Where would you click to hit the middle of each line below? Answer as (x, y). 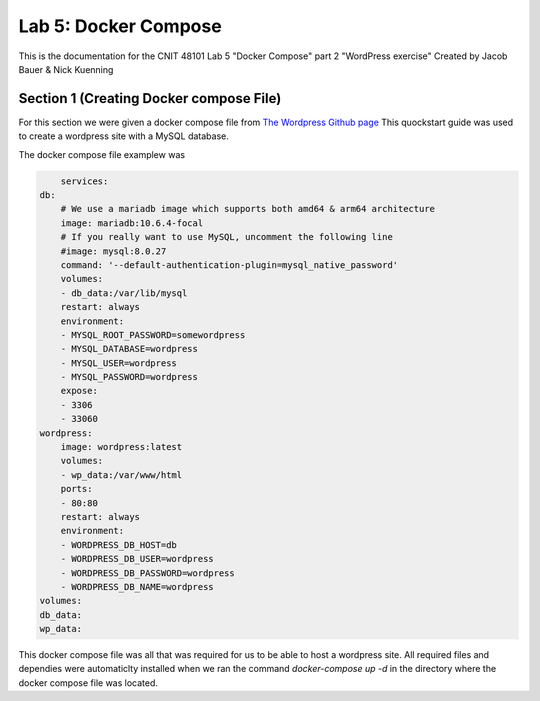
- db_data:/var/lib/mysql (124, 293)
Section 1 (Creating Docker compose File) (150, 98)
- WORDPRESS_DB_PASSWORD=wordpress (147, 573)
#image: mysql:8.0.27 (113, 251)
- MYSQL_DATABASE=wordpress (129, 349)
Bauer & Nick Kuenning (66, 69)
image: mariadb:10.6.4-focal (132, 223)
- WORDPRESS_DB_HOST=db (118, 544)
